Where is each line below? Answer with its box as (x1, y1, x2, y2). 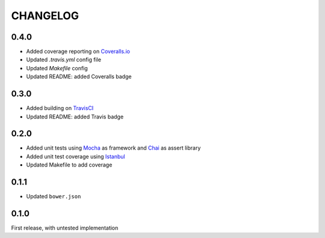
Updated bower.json (26, 193, 81, 200)
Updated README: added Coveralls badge (26, 73, 132, 81)
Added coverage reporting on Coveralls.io (26, 48, 131, 55)
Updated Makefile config (26, 64, 88, 72)
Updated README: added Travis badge (26, 113, 124, 120)
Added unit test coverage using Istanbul (26, 153, 126, 160)
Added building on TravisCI (26, 105, 94, 112)
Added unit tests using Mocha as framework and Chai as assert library (26, 144, 201, 151)
